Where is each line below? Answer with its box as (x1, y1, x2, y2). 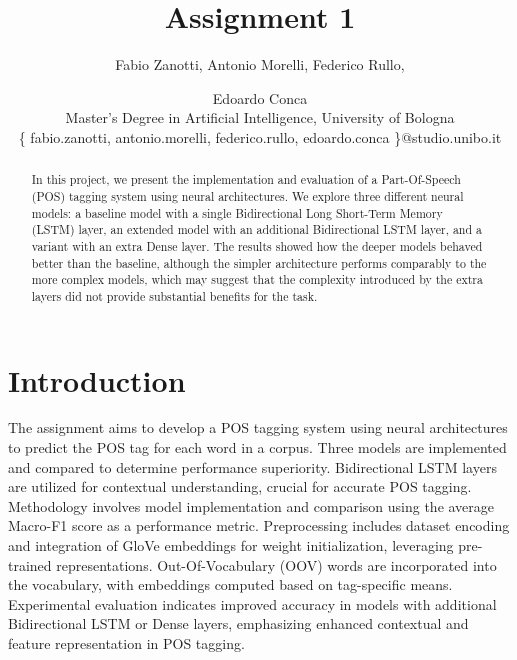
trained (8, 554, 52, 575)
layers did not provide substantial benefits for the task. (31, 287, 318, 304)
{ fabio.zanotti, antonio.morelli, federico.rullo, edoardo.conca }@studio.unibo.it (18, 126, 502, 147)
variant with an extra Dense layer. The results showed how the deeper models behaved (31, 237, 483, 254)
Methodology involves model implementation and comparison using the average (8, 495, 495, 516)
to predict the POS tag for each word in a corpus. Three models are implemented (8, 437, 507, 458)
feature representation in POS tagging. (8, 633, 245, 654)
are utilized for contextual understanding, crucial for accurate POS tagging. (8, 476, 472, 497)
